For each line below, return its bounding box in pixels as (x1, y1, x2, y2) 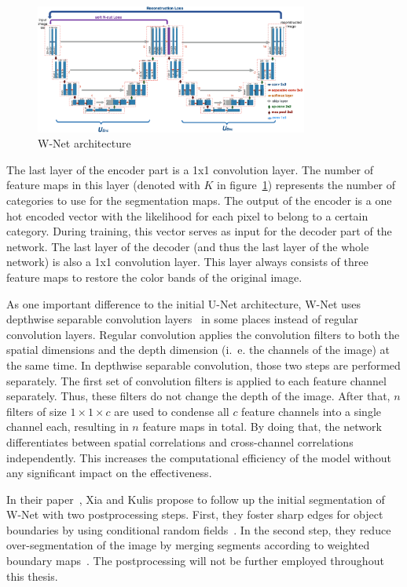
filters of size (6, 403, 67, 419)
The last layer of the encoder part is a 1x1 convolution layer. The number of (6, 161, 373, 177)
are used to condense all (114, 403, 229, 419)
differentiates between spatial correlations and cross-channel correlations (6, 433, 354, 450)
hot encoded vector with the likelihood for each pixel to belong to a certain (6, 207, 368, 224)
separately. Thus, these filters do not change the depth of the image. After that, (6, 388, 390, 404)
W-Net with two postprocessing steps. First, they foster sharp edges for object (6, 506, 383, 523)
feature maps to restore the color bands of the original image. (6, 268, 302, 285)
